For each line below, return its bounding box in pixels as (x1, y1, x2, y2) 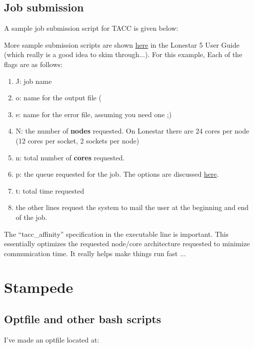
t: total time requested (15, 185, 85, 196)
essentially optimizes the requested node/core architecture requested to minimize (4, 238, 250, 249)
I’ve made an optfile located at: (4, 334, 99, 345)
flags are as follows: (4, 59, 63, 69)
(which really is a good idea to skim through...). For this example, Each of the (4, 49, 243, 60)
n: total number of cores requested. (15, 152, 125, 162)
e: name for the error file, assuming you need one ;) (15, 109, 172, 119)
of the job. (15, 211, 47, 222)
